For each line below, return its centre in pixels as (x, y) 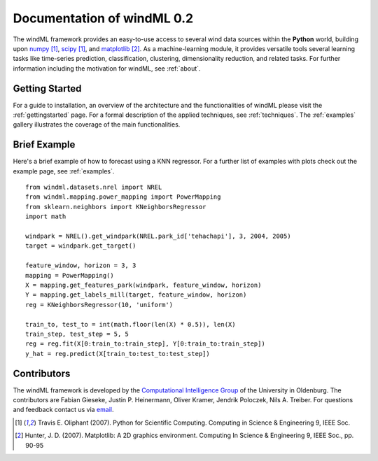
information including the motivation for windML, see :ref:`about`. (107, 68)
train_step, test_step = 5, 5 (77, 334)
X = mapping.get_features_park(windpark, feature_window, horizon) (143, 285)
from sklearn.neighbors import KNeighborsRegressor (116, 207)
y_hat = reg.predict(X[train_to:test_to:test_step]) (118, 354)
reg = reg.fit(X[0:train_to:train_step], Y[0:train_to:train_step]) (145, 344)
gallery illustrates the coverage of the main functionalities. (97, 125)
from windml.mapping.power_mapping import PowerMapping (123, 197)
